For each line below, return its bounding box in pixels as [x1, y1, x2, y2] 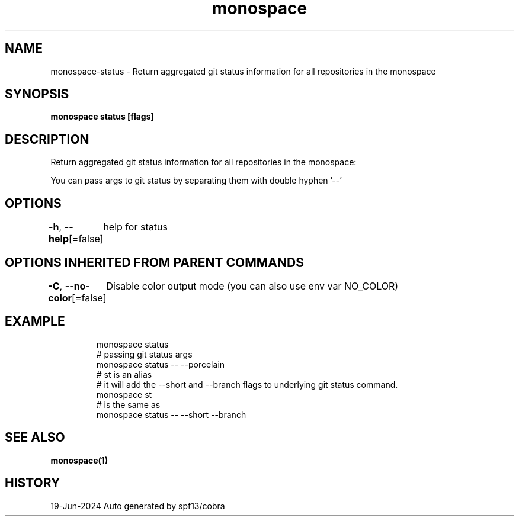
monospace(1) [50, 455, 108, 465]
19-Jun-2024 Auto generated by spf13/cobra [50, 500, 225, 511]
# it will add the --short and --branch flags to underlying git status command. [96, 379, 398, 390]
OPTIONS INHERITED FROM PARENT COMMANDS [5, 255, 304, 270]
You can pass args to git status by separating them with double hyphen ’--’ [50, 175, 342, 186]
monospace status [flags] [50, 111, 154, 122]
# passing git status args [96, 349, 193, 359]
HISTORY [5, 475, 60, 491]
